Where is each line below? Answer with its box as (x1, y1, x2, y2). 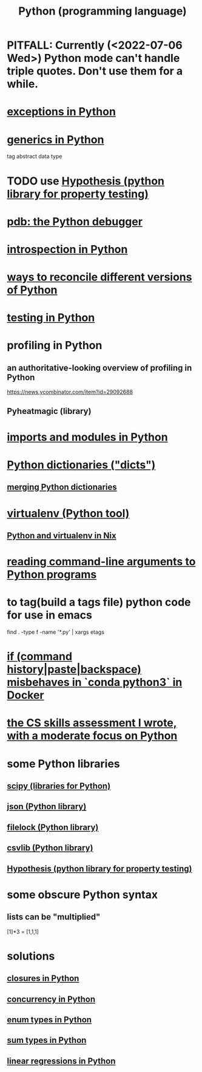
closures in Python (7, 973, 79, 984)
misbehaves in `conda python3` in (7, 676, 183, 690)
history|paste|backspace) (7, 663, 142, 676)
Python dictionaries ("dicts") (7, 458, 156, 472)
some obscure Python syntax (7, 887, 158, 901)
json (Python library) (7, 801, 87, 812)
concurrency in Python (7, 994, 96, 1004)
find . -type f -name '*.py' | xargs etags (7, 628, 105, 636)
